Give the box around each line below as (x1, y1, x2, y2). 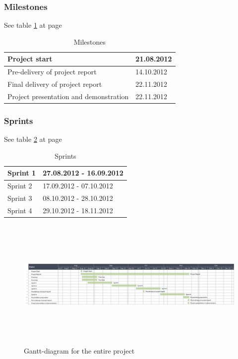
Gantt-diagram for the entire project (24, 345, 135, 356)
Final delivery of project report (7, 79, 102, 89)
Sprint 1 (7, 168, 36, 178)
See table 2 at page (4, 134, 62, 144)
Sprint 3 (7, 193, 32, 203)
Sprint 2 (7, 180, 32, 191)
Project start (7, 54, 53, 64)
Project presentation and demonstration (7, 91, 129, 101)
